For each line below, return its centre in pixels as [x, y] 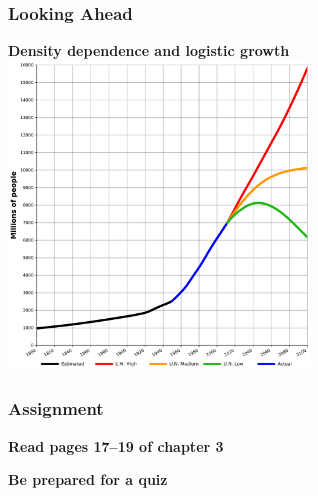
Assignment [56, 408]
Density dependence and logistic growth [149, 50]
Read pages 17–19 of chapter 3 [116, 445]
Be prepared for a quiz [88, 479]
